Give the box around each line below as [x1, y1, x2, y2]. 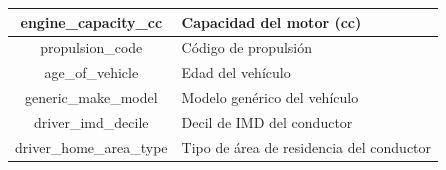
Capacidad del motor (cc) [181, 11, 362, 32]
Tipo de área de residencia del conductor [181, 136, 432, 157]
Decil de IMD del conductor [181, 111, 353, 132]
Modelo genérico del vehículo [181, 87, 359, 108]
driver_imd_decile [34, 111, 149, 132]
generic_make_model [24, 87, 158, 108]
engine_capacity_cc [20, 11, 163, 32]
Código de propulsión [181, 37, 313, 58]
